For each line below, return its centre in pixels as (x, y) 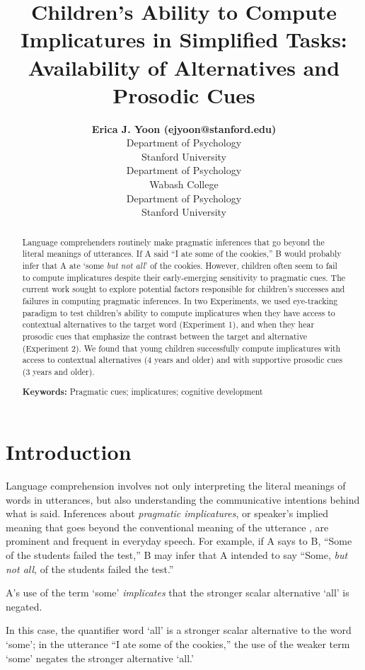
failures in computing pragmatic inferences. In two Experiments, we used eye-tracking (180, 300)
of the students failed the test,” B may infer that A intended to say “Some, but (177, 554)
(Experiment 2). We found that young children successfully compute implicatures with (181, 348)
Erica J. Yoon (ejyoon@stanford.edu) (184, 128)
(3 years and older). (58, 371)
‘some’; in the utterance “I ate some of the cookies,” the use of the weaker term (178, 643)
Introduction (69, 452)
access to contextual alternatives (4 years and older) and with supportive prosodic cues (182, 360)
